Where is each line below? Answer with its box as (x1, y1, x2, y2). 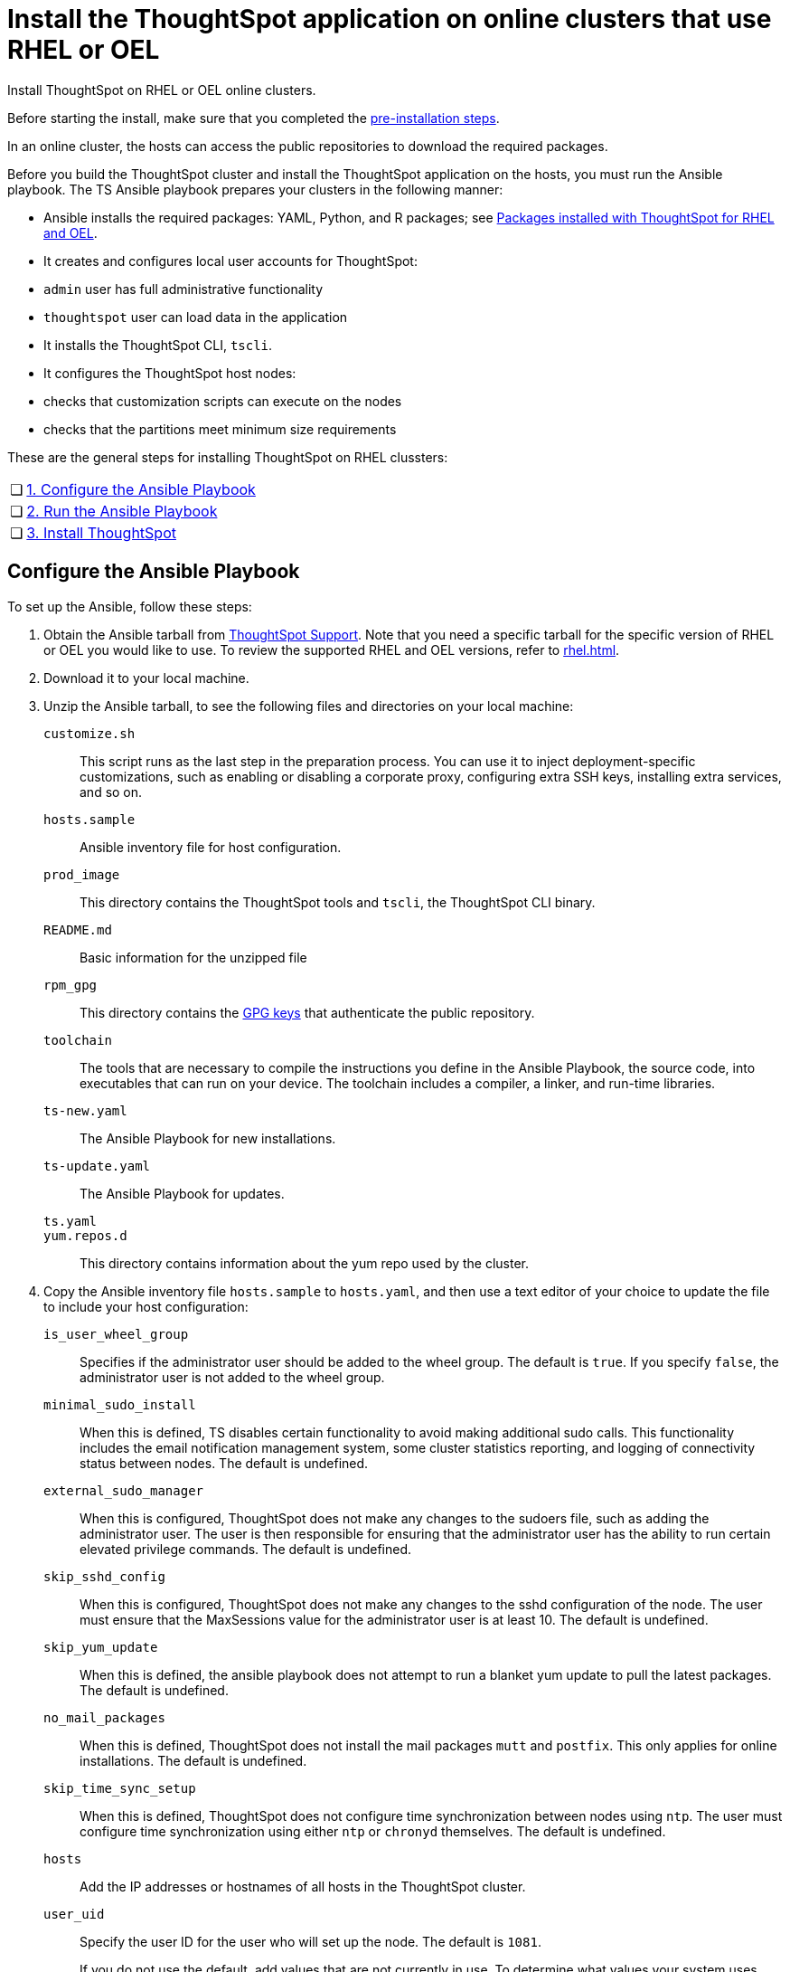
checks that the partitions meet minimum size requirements (43, 421, 397, 437)
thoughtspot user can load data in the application (43, 308, 348, 325)
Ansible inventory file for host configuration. (80, 839, 342, 855)
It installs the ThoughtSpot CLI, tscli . (43, 337, 273, 353)
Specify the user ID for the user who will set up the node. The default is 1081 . (80, 1933, 541, 1949)
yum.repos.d (43, 1228, 127, 1243)
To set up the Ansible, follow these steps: (7, 598, 252, 614)
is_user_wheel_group (43, 1326, 189, 1342)
